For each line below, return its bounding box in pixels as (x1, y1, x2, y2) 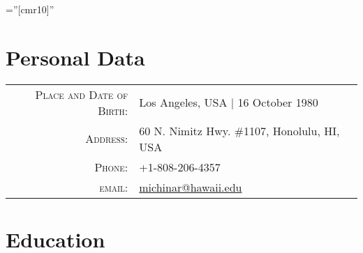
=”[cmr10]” (6, 2, 54, 16)
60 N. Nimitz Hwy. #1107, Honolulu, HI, (139, 122, 340, 139)
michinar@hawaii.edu (139, 178, 242, 195)
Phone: (94, 158, 128, 175)
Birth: (98, 102, 128, 118)
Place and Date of (35, 86, 128, 102)
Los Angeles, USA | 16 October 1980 (139, 94, 318, 111)
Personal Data (6, 43, 145, 71)
